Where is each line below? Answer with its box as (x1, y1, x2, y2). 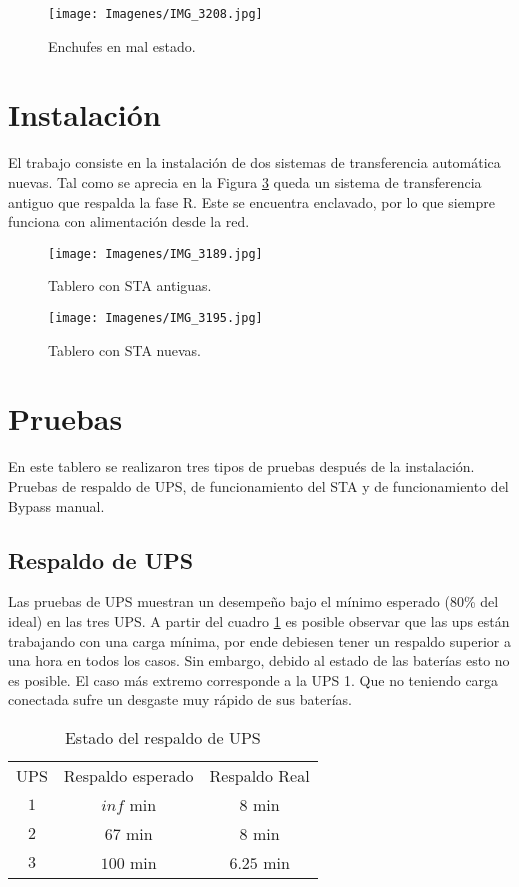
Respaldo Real (209, 763, 310, 787)
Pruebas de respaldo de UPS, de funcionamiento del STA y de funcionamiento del (8, 475, 509, 496)
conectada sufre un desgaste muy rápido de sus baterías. (8, 689, 352, 710)
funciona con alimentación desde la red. (8, 211, 250, 232)
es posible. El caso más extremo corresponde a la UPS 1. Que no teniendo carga (8, 669, 499, 690)
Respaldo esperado (63, 763, 194, 787)
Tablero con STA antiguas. (48, 275, 212, 296)
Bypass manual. (8, 495, 105, 516)
